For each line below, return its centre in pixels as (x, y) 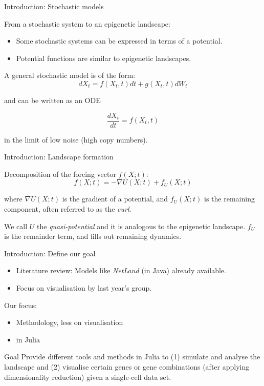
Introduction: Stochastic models (54, 6)
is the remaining (229, 199)
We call (16, 226)
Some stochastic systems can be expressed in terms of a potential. (119, 41)
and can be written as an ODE (52, 100)
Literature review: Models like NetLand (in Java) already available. (121, 270)
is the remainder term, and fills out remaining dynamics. (93, 236)
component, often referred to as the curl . (68, 209)
